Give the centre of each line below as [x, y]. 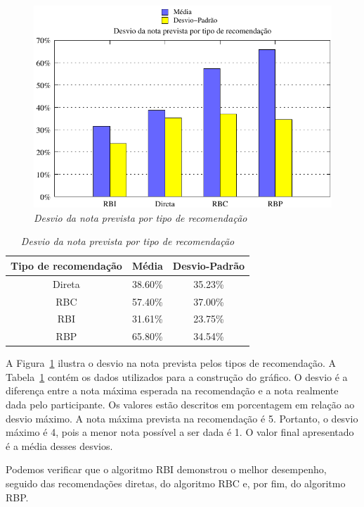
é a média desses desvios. [59, 445]
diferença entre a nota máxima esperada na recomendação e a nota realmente [172, 390]
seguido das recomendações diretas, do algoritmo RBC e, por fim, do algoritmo [176, 483]
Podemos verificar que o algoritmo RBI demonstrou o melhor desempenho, [166, 469]
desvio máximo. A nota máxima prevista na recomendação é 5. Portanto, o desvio [182, 418]
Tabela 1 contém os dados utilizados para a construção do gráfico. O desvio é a [177, 376]
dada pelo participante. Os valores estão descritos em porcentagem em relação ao [180, 405]
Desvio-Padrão [209, 265]
